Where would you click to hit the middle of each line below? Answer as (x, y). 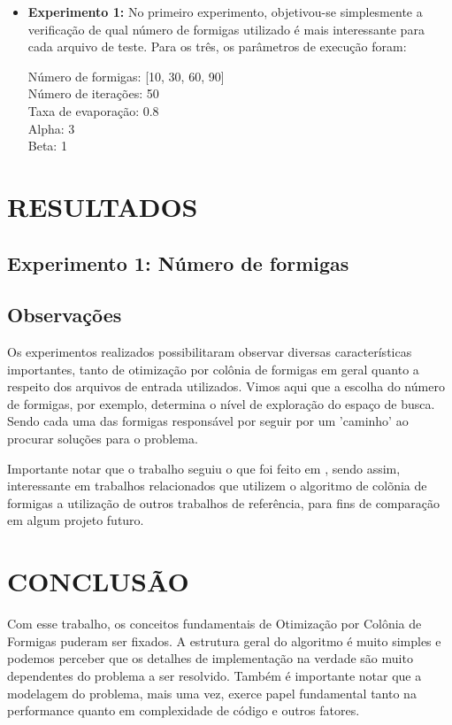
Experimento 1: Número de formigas (178, 262)
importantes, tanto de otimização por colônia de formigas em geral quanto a (213, 369)
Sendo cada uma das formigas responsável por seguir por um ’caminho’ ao (208, 421)
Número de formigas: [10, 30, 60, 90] (126, 76)
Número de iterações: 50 (93, 93)
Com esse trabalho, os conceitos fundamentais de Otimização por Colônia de (215, 624)
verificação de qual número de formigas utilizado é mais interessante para (226, 29)
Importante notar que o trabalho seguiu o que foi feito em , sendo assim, (204, 468)
